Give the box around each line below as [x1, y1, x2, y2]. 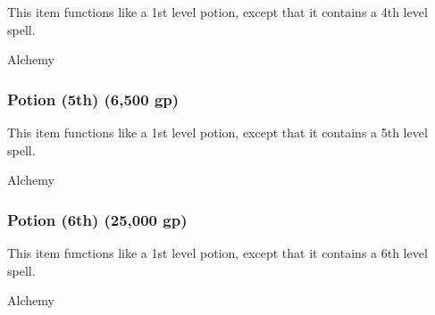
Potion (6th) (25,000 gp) [7, 208, 188, 230]
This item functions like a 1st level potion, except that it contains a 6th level [7, 244, 428, 261]
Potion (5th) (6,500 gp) [7, 87, 180, 110]
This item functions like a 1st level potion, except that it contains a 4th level [7, 3, 428, 21]
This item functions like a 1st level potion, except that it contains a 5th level [7, 123, 428, 141]
